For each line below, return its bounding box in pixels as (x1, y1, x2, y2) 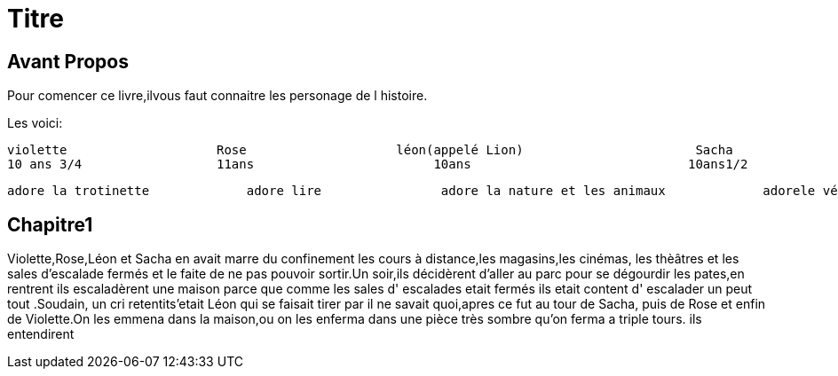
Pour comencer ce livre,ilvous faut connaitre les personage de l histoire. (7, 88, 428, 104)
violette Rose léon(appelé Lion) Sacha (7, 143, 733, 158)
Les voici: (7, 115, 63, 131)
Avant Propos (7, 50, 129, 73)
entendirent (7, 326, 75, 342)
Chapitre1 (7, 213, 93, 236)
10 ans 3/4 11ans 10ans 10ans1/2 (7, 157, 748, 172)
